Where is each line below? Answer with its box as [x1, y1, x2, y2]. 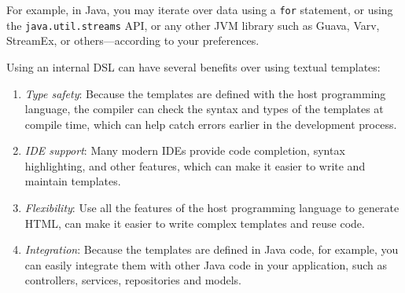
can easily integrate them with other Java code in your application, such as [24, 256, 387, 273]
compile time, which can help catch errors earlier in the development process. [24, 115, 397, 132]
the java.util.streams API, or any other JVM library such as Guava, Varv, [6, 16, 380, 33]
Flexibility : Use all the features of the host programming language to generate [24, 200, 399, 216]
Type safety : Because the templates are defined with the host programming [24, 85, 386, 101]
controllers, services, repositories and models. [24, 272, 241, 288]
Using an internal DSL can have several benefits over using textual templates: [6, 58, 381, 75]
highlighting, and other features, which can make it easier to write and [24, 157, 366, 174]
